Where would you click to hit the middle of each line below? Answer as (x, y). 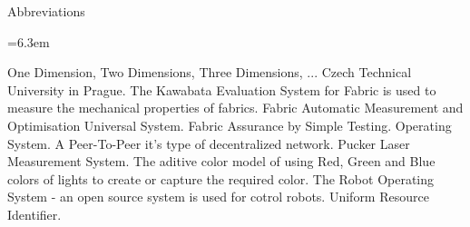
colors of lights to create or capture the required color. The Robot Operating (221, 178)
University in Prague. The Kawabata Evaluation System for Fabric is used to (222, 89)
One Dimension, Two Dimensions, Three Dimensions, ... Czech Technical (210, 72)
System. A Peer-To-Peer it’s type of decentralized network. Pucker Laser (209, 143)
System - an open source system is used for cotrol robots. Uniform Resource (218, 197)
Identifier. (34, 214)
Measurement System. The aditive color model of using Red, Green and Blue (221, 161)
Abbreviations (46, 11)
